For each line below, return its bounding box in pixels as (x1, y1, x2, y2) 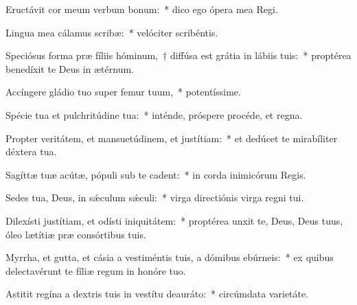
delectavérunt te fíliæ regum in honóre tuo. (5, 263, 186, 278)
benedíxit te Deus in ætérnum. (5, 61, 134, 76)
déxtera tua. (5, 144, 57, 159)
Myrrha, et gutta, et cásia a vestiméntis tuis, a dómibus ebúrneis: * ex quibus (5, 250, 334, 264)
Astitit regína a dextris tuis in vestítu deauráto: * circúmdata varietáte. (5, 286, 309, 301)
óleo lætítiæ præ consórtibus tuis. (5, 227, 146, 241)
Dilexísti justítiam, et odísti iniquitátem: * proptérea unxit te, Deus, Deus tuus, (5, 213, 343, 227)
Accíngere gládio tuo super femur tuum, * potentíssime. (5, 84, 241, 99)
